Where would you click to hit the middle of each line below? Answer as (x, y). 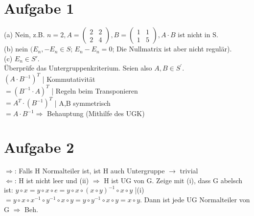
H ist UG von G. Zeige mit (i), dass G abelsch (173, 180)
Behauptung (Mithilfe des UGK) (96, 113)
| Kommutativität (69, 79)
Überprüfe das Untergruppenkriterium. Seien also (78, 68)
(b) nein (16, 49)
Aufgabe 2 (39, 147)
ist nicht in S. (198, 35)
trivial (189, 171)
